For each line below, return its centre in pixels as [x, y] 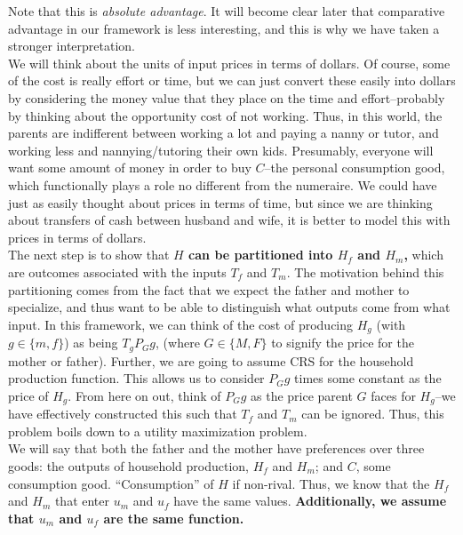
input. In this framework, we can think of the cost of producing [181, 324]
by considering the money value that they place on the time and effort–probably [227, 97]
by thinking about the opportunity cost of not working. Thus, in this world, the [225, 115]
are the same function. [174, 518]
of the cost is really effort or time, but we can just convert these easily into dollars [232, 80]
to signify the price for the [343, 343]
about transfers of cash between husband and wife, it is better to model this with [229, 220]
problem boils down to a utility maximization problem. [158, 431]
